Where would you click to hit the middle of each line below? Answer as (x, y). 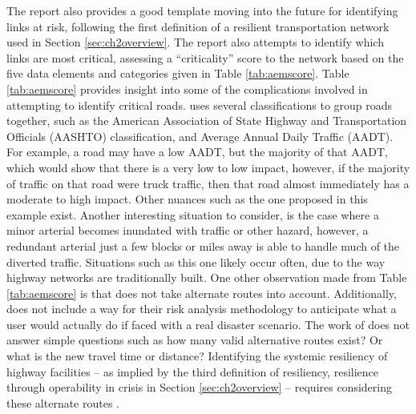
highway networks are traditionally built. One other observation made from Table (207, 277)
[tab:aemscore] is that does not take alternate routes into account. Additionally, (202, 293)
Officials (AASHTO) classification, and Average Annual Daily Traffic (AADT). (200, 136)
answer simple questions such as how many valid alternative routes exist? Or (195, 340)
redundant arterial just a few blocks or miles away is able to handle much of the (203, 245)
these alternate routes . (63, 402)
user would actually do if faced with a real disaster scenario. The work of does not (208, 324)
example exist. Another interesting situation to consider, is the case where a (193, 214)
